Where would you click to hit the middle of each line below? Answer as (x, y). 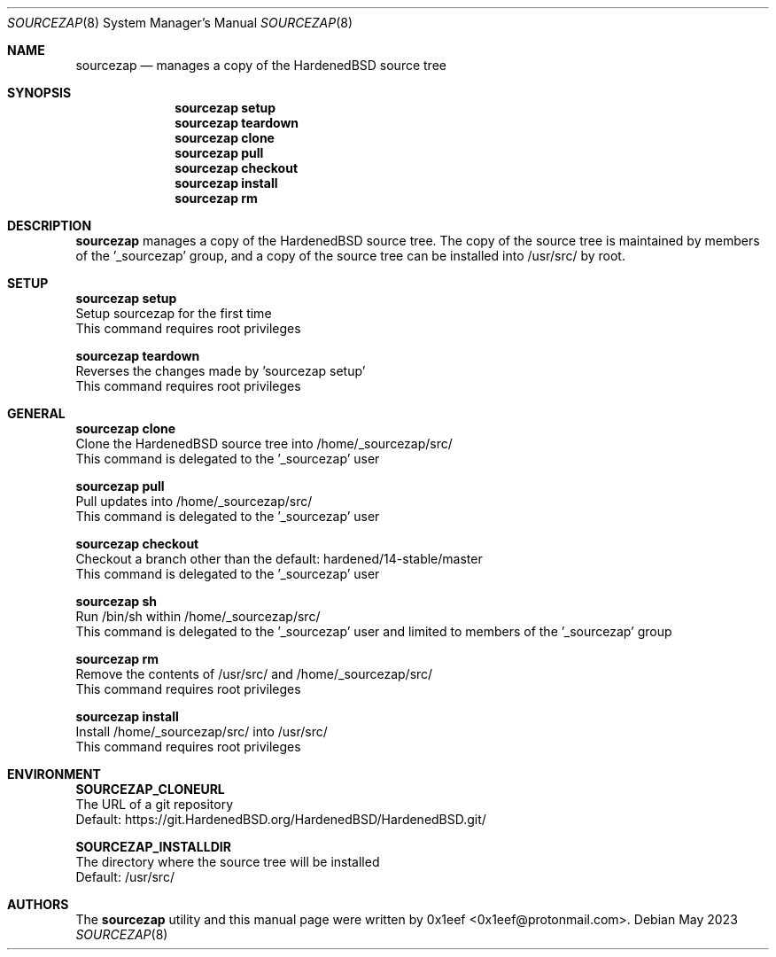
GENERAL (36, 413)
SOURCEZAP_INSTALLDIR (153, 847)
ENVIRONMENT (54, 774)
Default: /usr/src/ (125, 877)
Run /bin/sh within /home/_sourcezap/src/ (198, 616)
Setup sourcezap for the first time (174, 313)
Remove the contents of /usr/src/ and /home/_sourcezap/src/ (254, 674)
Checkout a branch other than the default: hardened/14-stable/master (279, 559)
